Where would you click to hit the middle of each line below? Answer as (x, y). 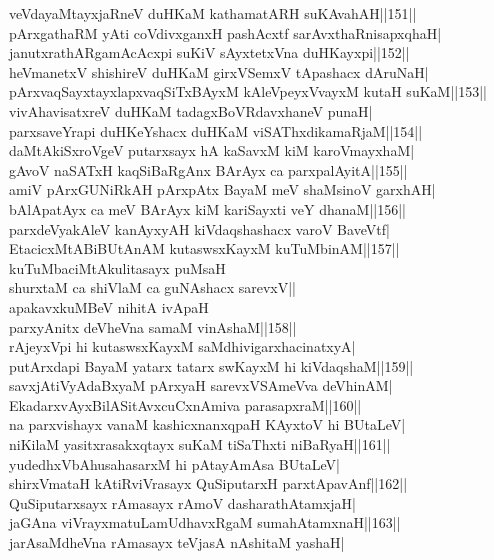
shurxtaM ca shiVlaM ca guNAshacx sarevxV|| (152, 287)
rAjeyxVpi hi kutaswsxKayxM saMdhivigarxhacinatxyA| (182, 346)
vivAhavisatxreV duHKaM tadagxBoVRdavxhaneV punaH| (191, 110)
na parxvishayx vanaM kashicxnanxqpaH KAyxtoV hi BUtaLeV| (207, 424)
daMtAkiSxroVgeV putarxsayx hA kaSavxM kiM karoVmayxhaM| (212, 150)
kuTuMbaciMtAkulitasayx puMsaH (117, 267)
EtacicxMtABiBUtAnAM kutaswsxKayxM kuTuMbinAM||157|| (204, 248)
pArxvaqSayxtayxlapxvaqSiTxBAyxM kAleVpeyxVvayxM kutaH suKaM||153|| (248, 91)
